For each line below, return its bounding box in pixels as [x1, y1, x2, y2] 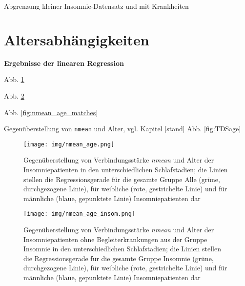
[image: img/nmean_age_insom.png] [23, 210, 136, 218]
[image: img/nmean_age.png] [23, 141, 115, 148]
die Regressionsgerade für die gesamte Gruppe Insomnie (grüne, [23, 253, 214, 263]
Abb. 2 [4, 90, 24, 101]
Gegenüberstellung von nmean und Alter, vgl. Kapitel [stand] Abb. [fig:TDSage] [4, 123, 241, 134]
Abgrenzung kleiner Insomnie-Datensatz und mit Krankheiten [4, 1, 189, 11]
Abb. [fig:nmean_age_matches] [4, 107, 98, 117]
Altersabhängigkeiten [4, 29, 149, 49]
